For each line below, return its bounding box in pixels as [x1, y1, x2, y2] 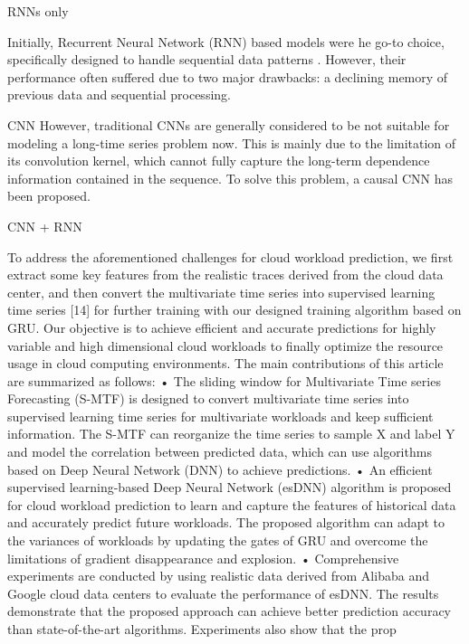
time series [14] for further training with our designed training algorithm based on [7, 300, 462, 319]
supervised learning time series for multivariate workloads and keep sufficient [7, 406, 434, 425]
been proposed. [7, 186, 91, 205]
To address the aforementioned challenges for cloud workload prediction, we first [7, 247, 454, 266]
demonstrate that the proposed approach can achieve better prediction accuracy [7, 601, 451, 620]
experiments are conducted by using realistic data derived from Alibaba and [7, 566, 429, 585]
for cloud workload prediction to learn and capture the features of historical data [7, 495, 456, 514]
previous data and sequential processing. [7, 85, 231, 104]
